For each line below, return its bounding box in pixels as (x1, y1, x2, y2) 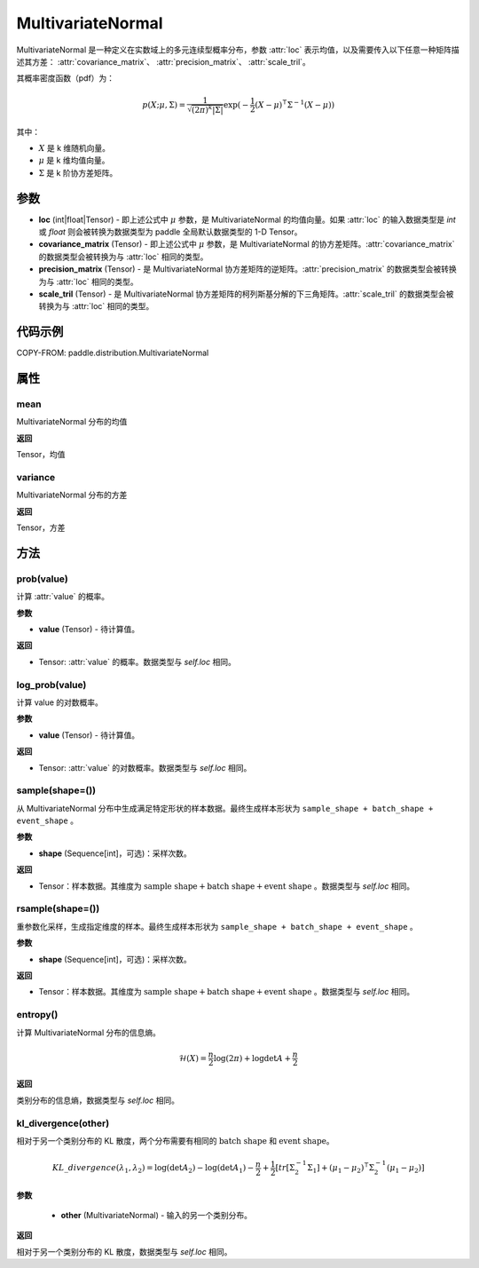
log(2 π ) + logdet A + (213, 1053, 292, 1063)
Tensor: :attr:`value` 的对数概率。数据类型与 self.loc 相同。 (38, 762, 252, 773)
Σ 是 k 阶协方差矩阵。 (38, 167, 118, 178)
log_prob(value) (16, 678, 87, 691)
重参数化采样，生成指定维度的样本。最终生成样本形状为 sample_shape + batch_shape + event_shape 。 (16, 921, 419, 931)
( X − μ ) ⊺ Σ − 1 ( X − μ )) (255, 98, 335, 110)
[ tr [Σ (275, 1163, 295, 1172)
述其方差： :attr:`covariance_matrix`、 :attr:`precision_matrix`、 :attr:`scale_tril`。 (16, 56, 310, 67)
